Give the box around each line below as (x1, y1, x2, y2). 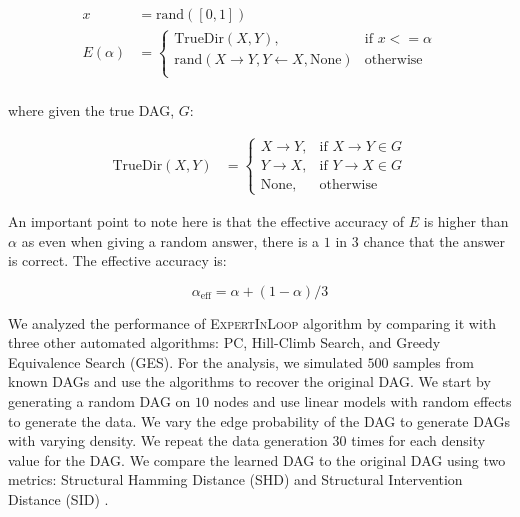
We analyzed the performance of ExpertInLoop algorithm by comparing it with (8, 312, 497, 333)
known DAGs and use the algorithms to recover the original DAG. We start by (8, 371, 491, 392)
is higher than (423, 210, 509, 231)
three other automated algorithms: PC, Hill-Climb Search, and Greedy (8, 332, 441, 353)
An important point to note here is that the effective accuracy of (8, 210, 405, 231)
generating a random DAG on (8, 391, 191, 412)
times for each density (351, 430, 486, 451)
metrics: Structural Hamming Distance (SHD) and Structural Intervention (8, 469, 463, 490)
